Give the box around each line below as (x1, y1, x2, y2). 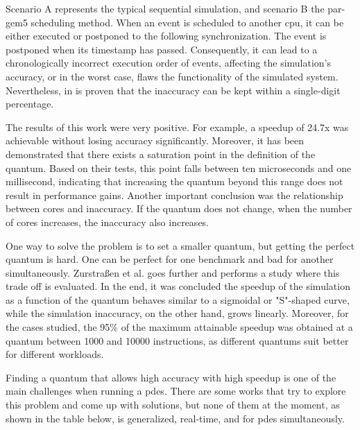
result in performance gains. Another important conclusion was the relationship (6, 187, 343, 202)
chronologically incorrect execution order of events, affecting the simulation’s (6, 55, 332, 70)
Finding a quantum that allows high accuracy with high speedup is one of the (6, 370, 336, 384)
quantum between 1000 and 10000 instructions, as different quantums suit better (6, 333, 349, 347)
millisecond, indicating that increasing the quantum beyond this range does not (6, 174, 343, 189)
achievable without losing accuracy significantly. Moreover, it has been (6, 133, 305, 148)
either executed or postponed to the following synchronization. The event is (6, 28, 327, 43)
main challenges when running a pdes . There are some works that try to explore (6, 384, 346, 398)
